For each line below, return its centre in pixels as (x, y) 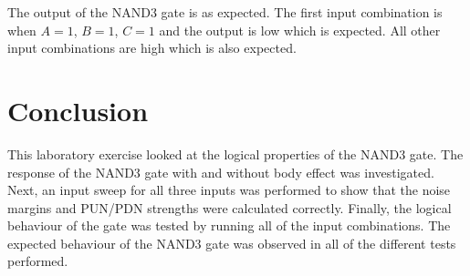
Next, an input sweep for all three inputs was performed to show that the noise (229, 190)
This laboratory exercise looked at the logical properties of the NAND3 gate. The (235, 153)
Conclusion (78, 110)
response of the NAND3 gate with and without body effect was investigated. (221, 172)
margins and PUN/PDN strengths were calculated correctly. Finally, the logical (230, 207)
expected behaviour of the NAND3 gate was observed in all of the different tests (232, 243)
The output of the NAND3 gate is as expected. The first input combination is (225, 12)
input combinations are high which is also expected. (152, 48)
